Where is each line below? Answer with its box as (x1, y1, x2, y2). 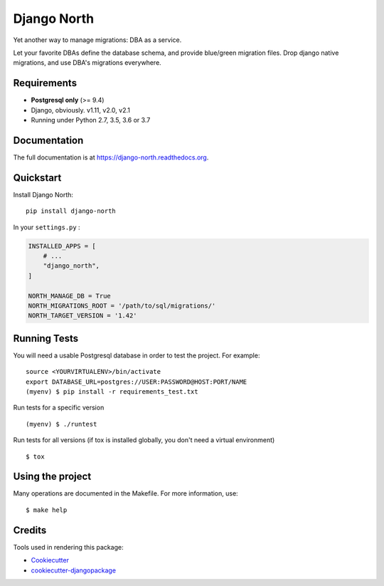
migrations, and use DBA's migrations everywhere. (13, 58, 161, 67)
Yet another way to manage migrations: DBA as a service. (13, 36, 182, 44)
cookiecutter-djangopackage (31, 566, 117, 575)
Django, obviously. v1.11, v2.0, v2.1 (31, 105, 131, 114)
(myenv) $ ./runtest (26, 420, 97, 428)
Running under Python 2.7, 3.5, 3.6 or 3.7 (31, 116, 151, 125)
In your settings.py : (13, 223, 81, 231)
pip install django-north (26, 207, 117, 215)
